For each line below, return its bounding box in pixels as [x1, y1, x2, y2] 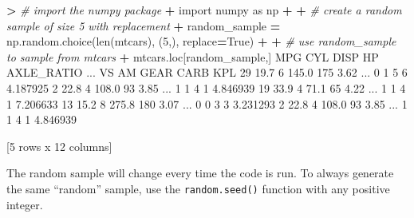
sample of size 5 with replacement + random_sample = [6, 17, 281, 34]
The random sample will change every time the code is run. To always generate [6, 164, 394, 181]
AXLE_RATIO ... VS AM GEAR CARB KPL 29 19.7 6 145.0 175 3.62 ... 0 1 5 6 [6, 64, 408, 81]
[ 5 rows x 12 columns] [6, 137, 112, 154]
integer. [6, 196, 43, 212]
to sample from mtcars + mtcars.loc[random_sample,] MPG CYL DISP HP [6, 48, 379, 65]
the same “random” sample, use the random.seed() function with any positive [6, 180, 390, 196]
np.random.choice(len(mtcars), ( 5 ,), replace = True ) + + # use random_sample [6, 33, 396, 50]
